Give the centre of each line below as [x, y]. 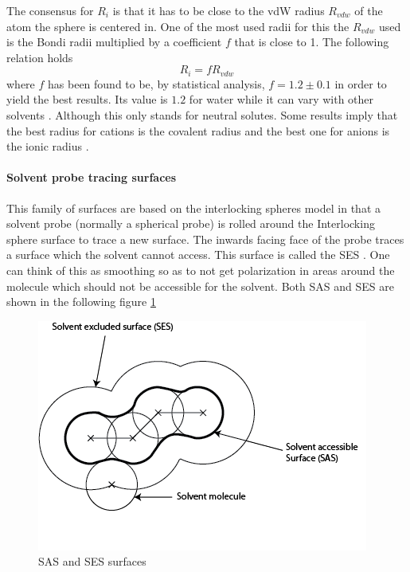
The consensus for [50, 10]
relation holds [40, 57]
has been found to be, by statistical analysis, [156, 83]
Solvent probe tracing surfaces [92, 177]
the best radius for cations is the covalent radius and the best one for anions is [198, 130]
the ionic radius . [48, 146]
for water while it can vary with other [281, 99]
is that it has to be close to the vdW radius [219, 10]
